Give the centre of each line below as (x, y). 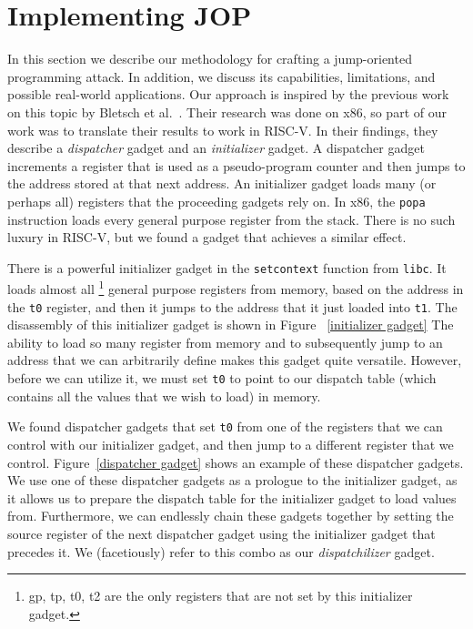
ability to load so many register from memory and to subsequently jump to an (225, 342)
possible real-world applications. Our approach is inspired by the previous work (228, 94)
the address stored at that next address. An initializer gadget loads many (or (222, 183)
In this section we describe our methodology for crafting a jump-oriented (210, 59)
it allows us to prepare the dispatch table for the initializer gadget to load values (232, 497)
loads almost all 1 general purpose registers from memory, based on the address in (236, 288)
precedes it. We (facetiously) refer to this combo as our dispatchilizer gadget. (221, 551)
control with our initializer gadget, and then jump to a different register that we (231, 444)
